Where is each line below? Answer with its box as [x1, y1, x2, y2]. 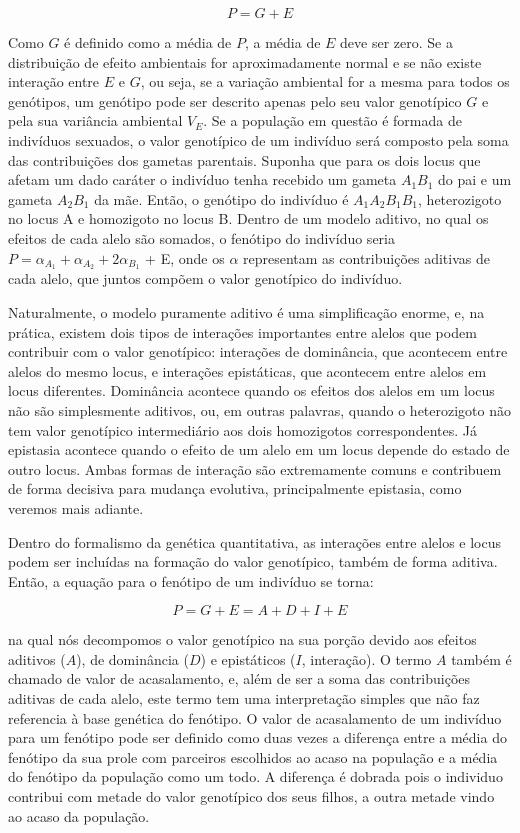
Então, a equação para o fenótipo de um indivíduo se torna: [8, 570, 374, 591]
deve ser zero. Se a [340, 32, 453, 52]
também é [451, 648, 512, 669]
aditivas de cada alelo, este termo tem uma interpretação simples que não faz [8, 688, 480, 709]
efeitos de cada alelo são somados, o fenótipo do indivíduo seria [8, 227, 395, 248]
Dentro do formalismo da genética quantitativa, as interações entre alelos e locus [8, 531, 502, 552]
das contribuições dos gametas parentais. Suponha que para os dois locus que [8, 149, 481, 170]
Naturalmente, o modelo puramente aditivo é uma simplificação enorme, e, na [8, 301, 485, 322]
